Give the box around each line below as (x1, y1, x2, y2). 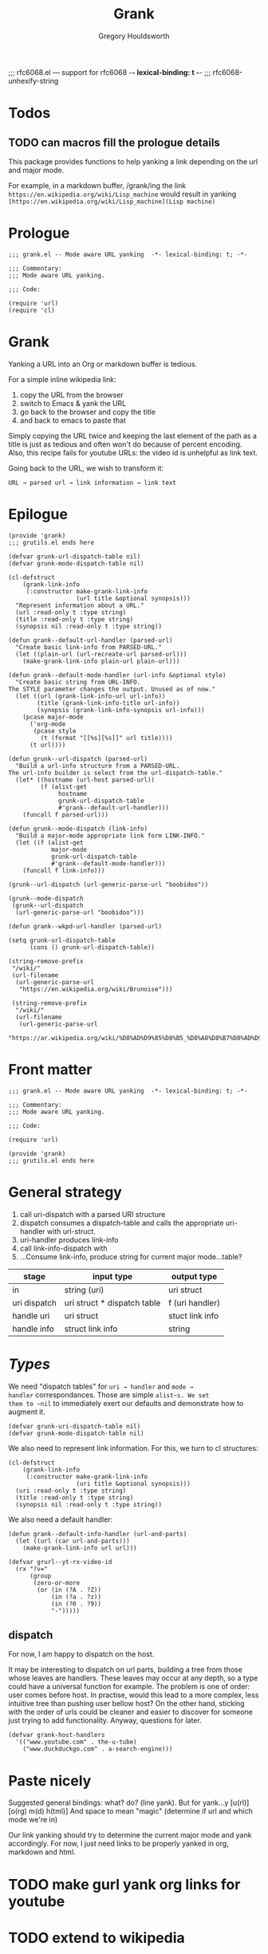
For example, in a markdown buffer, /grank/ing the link (8, 180, 187, 190)
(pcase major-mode (22, 713, 84, 721)
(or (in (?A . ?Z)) (37, 1586, 102, 1594)
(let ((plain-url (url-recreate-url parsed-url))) (15, 650, 187, 658)
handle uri (12, 1310, 50, 1321)
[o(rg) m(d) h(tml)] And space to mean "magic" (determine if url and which (8, 1806, 253, 1816)
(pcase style (33, 727, 77, 735)
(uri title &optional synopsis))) (76, 1479, 191, 1487)
